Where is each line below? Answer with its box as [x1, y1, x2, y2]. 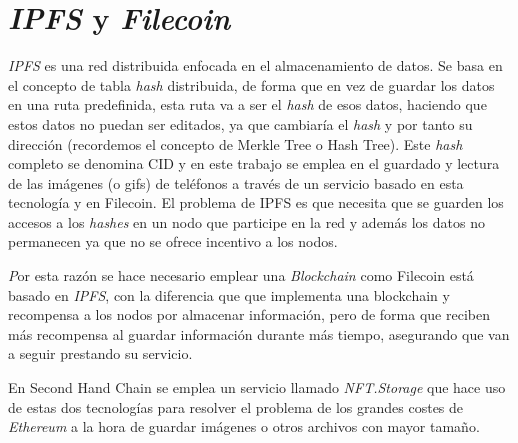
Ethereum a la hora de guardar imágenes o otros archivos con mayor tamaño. [8, 416, 480, 437]
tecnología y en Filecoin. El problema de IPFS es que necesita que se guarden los [8, 192, 504, 213]
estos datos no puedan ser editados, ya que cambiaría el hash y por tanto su [8, 113, 473, 134]
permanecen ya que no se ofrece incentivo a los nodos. [8, 231, 338, 252]
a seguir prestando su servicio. [8, 343, 193, 364]
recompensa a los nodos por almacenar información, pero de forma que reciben [8, 304, 490, 325]
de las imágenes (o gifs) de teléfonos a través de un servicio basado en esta [8, 172, 464, 193]
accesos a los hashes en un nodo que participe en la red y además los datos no [8, 211, 485, 232]
